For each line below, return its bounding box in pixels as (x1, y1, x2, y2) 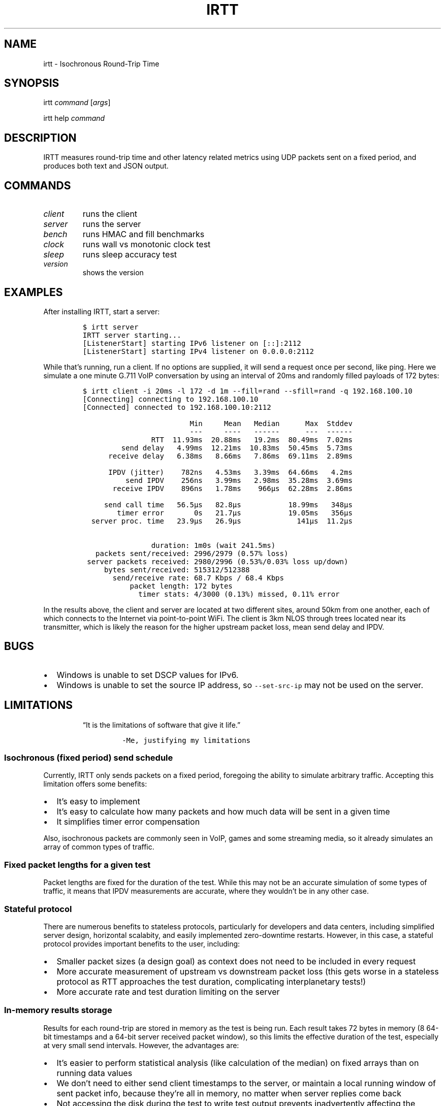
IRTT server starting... (82, 331, 181, 339)
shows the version (82, 268, 144, 277)
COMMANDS (4, 179, 71, 192)
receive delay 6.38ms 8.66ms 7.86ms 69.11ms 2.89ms (108, 451, 353, 460)
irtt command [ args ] (43, 98, 111, 107)
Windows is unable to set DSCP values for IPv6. (56, 669, 239, 680)
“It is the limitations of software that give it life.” (82, 720, 241, 729)
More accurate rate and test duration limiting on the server (56, 986, 280, 997)
